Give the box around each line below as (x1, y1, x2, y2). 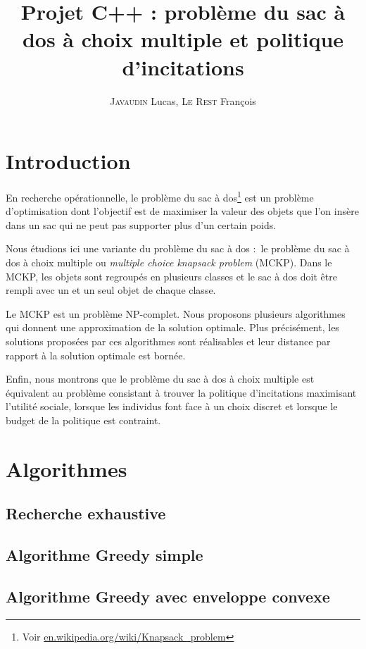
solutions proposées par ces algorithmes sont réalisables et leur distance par (6, 334, 331, 349)
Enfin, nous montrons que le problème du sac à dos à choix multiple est (6, 371, 315, 386)
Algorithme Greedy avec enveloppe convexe (6, 585, 330, 607)
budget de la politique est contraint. (6, 413, 161, 427)
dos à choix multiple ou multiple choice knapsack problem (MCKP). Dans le (6, 255, 332, 270)
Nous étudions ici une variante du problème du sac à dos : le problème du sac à (6, 241, 350, 256)
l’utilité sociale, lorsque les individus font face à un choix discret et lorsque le (6, 399, 338, 414)
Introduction (6, 147, 131, 175)
